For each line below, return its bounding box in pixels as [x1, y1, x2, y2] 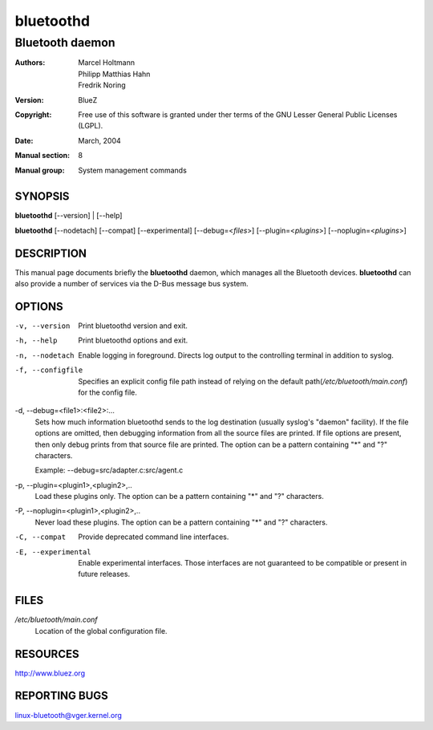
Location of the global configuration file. [34, 626, 168, 635]
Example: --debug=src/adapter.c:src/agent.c [34, 465, 184, 475]
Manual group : [14, 165, 65, 175]
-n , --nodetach [14, 351, 75, 360]
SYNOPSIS [14, 189, 70, 204]
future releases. [78, 570, 131, 579]
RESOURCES [14, 647, 79, 661]
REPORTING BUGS [14, 689, 108, 703]
